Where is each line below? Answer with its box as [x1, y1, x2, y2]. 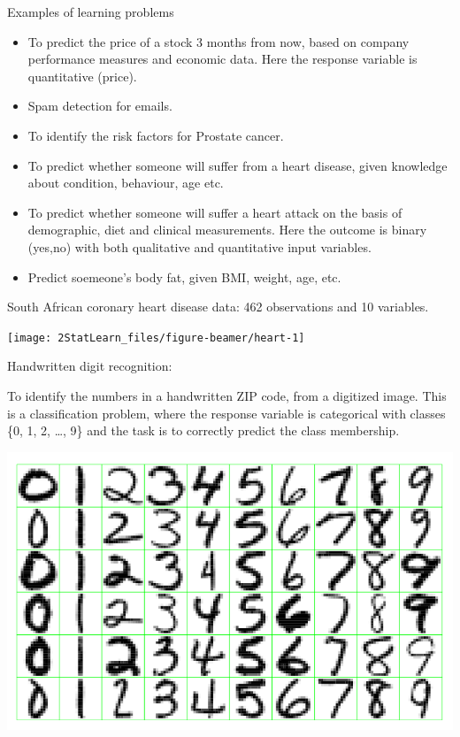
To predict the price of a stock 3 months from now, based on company [27, 32, 410, 50]
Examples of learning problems [7, 3, 174, 20]
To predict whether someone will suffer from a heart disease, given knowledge [27, 156, 448, 174]
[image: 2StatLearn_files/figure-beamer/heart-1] [7, 331, 305, 344]
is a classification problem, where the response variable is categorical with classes [7, 403, 446, 422]
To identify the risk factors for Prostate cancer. [27, 126, 284, 144]
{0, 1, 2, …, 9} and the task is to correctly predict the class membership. [7, 421, 400, 440]
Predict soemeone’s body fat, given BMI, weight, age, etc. [27, 267, 341, 286]
